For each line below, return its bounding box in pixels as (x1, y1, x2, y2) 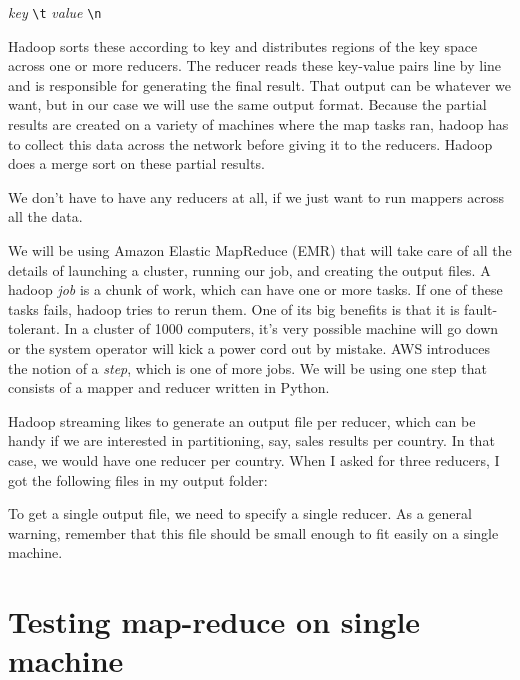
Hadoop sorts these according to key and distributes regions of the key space (8, 35, 478, 56)
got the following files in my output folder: (8, 469, 268, 490)
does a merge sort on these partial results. (8, 153, 265, 174)
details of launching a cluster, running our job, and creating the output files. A (8, 259, 491, 280)
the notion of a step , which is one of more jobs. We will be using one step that (8, 357, 487, 378)
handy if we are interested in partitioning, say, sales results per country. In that (8, 430, 495, 451)
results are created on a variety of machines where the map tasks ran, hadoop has (8, 114, 509, 135)
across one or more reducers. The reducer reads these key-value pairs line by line (8, 55, 502, 76)
